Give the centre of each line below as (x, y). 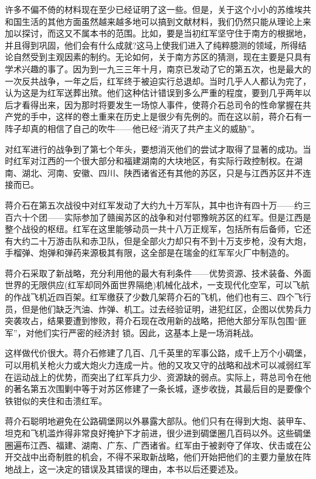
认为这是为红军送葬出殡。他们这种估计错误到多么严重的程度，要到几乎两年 (154, 93)
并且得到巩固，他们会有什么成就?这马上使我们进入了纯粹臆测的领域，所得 (152, 45)
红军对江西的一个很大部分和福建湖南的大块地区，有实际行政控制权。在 (153, 161)
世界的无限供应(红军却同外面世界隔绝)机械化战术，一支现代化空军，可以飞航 (157, 285)
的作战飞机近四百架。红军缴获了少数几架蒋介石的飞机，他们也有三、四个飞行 (158, 297)
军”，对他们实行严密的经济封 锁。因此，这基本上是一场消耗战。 (132, 332)
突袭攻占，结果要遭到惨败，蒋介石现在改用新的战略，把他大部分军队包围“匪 (156, 321)
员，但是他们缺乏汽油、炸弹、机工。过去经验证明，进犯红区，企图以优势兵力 (158, 308)
